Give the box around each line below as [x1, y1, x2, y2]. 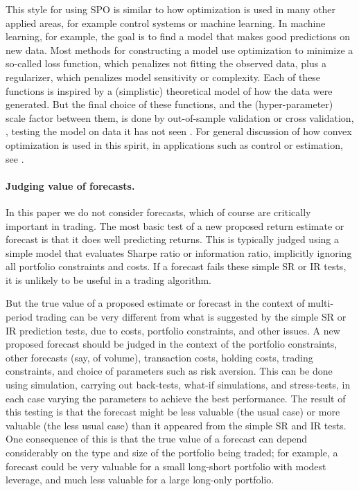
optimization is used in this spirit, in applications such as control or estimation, [6, 137, 343, 152]
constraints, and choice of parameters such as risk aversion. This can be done [6, 364, 333, 378]
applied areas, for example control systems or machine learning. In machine [6, 15, 326, 30]
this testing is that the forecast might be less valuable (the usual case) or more [6, 404, 340, 419]
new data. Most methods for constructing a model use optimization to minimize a [6, 42, 353, 57]
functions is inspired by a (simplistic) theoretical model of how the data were [6, 83, 333, 98]
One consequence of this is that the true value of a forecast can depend [6, 431, 308, 446]
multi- [308, 296, 334, 310]
